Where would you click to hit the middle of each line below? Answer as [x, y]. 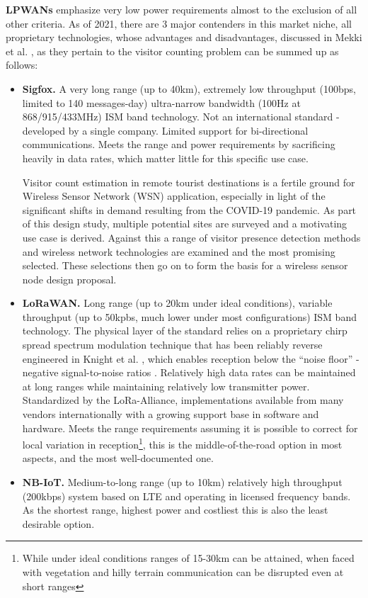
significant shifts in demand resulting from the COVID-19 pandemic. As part [189, 209]
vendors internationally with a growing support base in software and [171, 414]
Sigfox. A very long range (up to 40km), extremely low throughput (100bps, [189, 88]
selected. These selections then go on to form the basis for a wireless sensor [185, 265]
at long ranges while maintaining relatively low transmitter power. [166, 386]
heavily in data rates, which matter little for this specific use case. [165, 158]
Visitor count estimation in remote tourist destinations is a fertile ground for [189, 182]
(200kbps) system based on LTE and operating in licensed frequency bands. [186, 496]
